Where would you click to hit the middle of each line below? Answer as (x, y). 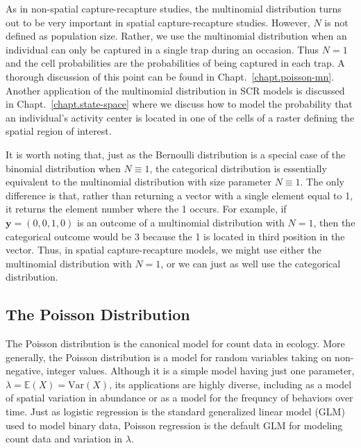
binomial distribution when (63, 168)
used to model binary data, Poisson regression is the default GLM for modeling (174, 425)
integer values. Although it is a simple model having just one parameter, (201, 371)
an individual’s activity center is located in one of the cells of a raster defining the (180, 117)
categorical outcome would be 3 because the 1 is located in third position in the (175, 236)
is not (336, 22)
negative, (25, 371)
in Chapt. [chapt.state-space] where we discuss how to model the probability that (179, 104)
